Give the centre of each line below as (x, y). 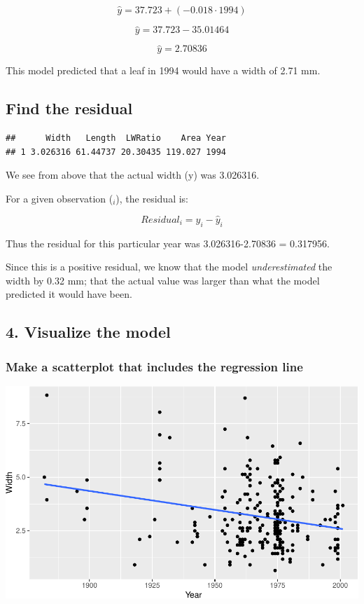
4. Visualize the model (88, 332)
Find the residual (69, 108)
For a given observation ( (59, 199)
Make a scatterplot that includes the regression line (154, 366)
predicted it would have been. (69, 294)
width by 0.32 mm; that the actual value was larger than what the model (163, 280)
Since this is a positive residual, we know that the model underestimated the (169, 267)
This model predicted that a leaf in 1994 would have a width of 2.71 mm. (163, 70)
